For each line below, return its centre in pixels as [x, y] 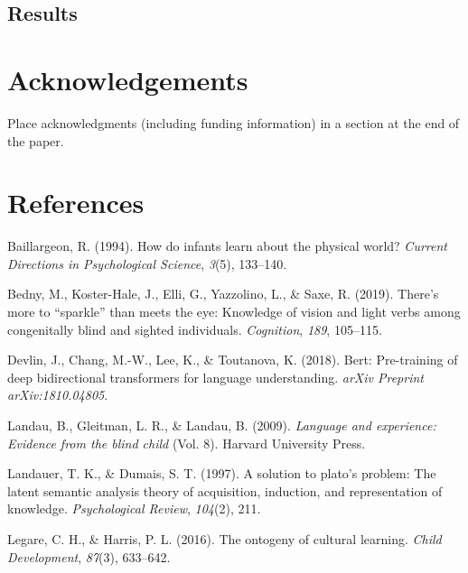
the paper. [36, 140]
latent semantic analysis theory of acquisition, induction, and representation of [225, 490]
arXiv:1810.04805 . [58, 395]
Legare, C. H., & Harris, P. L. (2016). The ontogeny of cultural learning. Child [225, 538]
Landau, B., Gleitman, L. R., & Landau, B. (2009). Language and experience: [222, 425]
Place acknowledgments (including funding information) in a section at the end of [234, 122]
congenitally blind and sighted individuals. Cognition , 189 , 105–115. [195, 329]
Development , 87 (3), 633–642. [89, 556]
